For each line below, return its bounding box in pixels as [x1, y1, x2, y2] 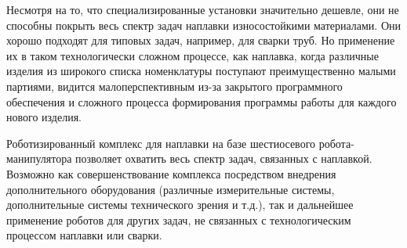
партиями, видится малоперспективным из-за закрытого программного [6, 77, 343, 94]
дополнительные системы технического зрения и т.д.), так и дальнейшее [6, 196, 354, 213]
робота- [318, 135, 354, 151]
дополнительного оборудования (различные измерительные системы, [6, 181, 335, 197]
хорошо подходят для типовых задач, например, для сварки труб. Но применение [6, 32, 395, 49]
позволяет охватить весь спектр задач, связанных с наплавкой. [75, 150, 372, 167]
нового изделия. [6, 109, 82, 125]
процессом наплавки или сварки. [6, 227, 162, 243]
